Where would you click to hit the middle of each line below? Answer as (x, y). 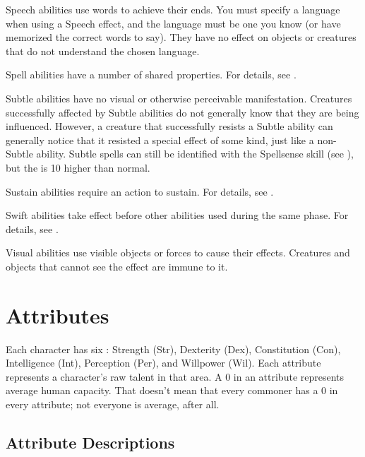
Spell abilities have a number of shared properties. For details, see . (151, 75)
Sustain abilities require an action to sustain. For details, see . (140, 191)
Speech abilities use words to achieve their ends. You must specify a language (173, 9)
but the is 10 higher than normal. (78, 167)
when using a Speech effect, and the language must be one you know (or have (173, 23)
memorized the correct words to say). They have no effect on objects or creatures (181, 37)
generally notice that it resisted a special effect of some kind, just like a (160, 140)
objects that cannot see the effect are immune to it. (117, 266)
